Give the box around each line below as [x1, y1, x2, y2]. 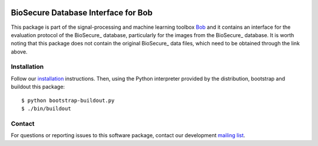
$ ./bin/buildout [21, 105, 71, 112]
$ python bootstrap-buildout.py [21, 97, 115, 104]
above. [11, 48, 28, 55]
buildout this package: [11, 83, 65, 91]
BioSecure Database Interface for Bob [11, 8, 153, 18]
